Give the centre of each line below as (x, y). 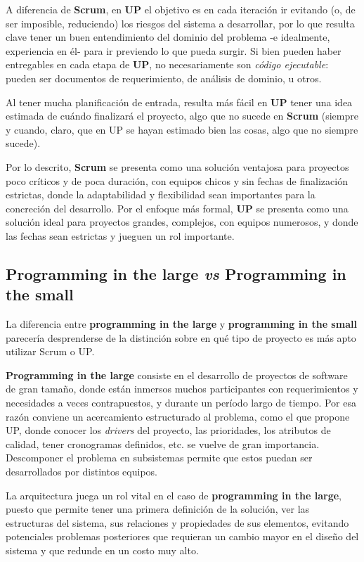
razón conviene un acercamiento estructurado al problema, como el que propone (178, 416)
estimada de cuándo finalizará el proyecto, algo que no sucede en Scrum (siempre (182, 116)
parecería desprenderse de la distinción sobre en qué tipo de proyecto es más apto (181, 337)
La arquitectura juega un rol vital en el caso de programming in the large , (174, 495)
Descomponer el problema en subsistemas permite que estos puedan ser (159, 458)
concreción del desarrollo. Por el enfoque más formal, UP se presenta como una (177, 208)
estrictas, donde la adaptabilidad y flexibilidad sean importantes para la (161, 194)
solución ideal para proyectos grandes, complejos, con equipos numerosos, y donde (182, 222)
